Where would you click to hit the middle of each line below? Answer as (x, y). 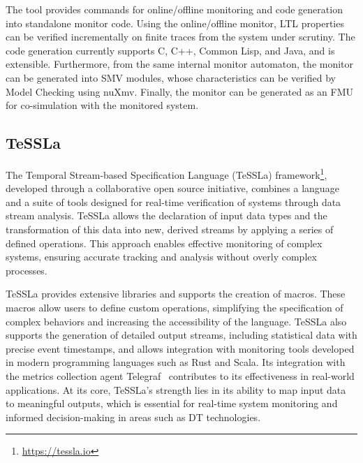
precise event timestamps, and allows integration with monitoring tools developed (180, 348)
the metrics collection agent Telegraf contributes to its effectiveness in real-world (180, 375)
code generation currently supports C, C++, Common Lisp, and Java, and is (170, 50)
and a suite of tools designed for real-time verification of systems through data (173, 201)
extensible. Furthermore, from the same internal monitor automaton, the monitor (180, 64)
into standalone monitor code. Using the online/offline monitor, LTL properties (175, 23)
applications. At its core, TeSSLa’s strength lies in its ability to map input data (176, 389)
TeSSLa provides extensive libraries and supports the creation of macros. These (176, 294)
